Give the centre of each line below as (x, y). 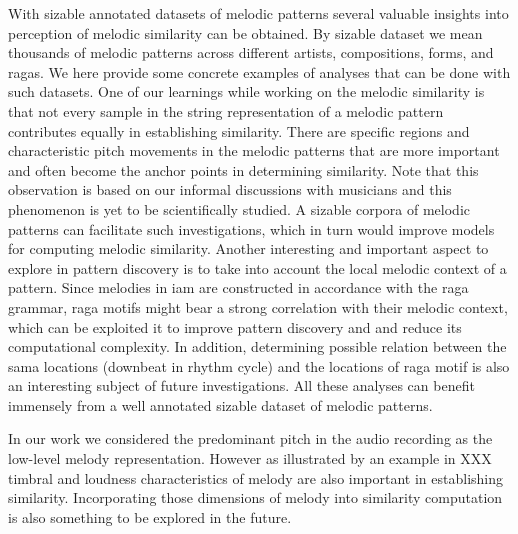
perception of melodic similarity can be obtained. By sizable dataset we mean (245, 32)
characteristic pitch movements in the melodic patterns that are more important (254, 150)
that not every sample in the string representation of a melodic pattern (226, 110)
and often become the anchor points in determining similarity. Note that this (243, 169)
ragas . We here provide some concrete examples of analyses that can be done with (259, 71)
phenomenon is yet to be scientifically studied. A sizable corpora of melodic (239, 208)
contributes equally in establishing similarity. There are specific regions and (239, 130)
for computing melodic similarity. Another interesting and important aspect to (248, 248)
